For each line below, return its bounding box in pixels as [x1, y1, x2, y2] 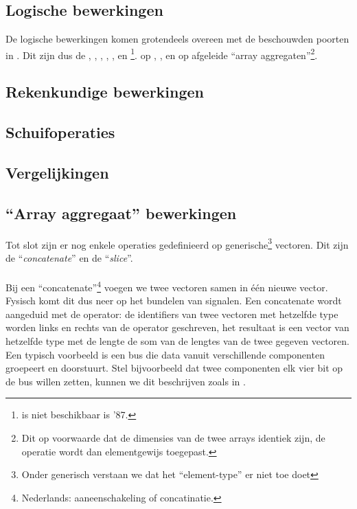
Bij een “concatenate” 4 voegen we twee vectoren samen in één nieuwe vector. [5, 278, 328, 294]
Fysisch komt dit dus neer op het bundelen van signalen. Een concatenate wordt [5, 293, 342, 308]
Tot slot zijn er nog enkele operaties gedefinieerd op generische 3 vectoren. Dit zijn [5, 235, 349, 251]
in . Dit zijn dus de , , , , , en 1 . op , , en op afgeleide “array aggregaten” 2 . [5, 45, 318, 62]
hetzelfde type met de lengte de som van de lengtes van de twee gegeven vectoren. [5, 334, 349, 348]
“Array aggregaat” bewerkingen [5, 202, 237, 223]
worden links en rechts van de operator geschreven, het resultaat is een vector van [5, 320, 349, 335]
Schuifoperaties [5, 122, 115, 143]
